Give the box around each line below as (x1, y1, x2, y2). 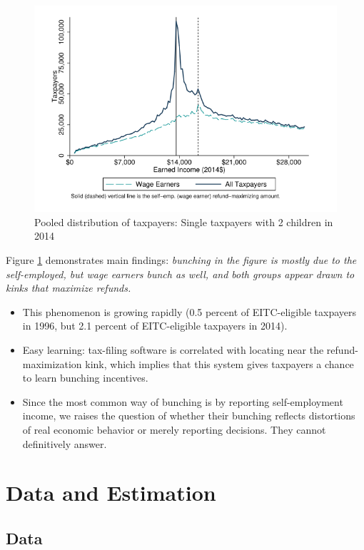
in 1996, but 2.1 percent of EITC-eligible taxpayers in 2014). (22, 318, 288, 333)
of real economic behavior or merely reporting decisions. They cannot (22, 422, 326, 437)
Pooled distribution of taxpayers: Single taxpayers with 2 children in (34, 214, 333, 229)
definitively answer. (22, 436, 107, 451)
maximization (22, 356, 82, 371)
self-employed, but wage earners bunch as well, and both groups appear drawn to (6, 266, 355, 281)
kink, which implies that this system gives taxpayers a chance (85, 356, 354, 371)
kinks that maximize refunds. (6, 280, 131, 295)
